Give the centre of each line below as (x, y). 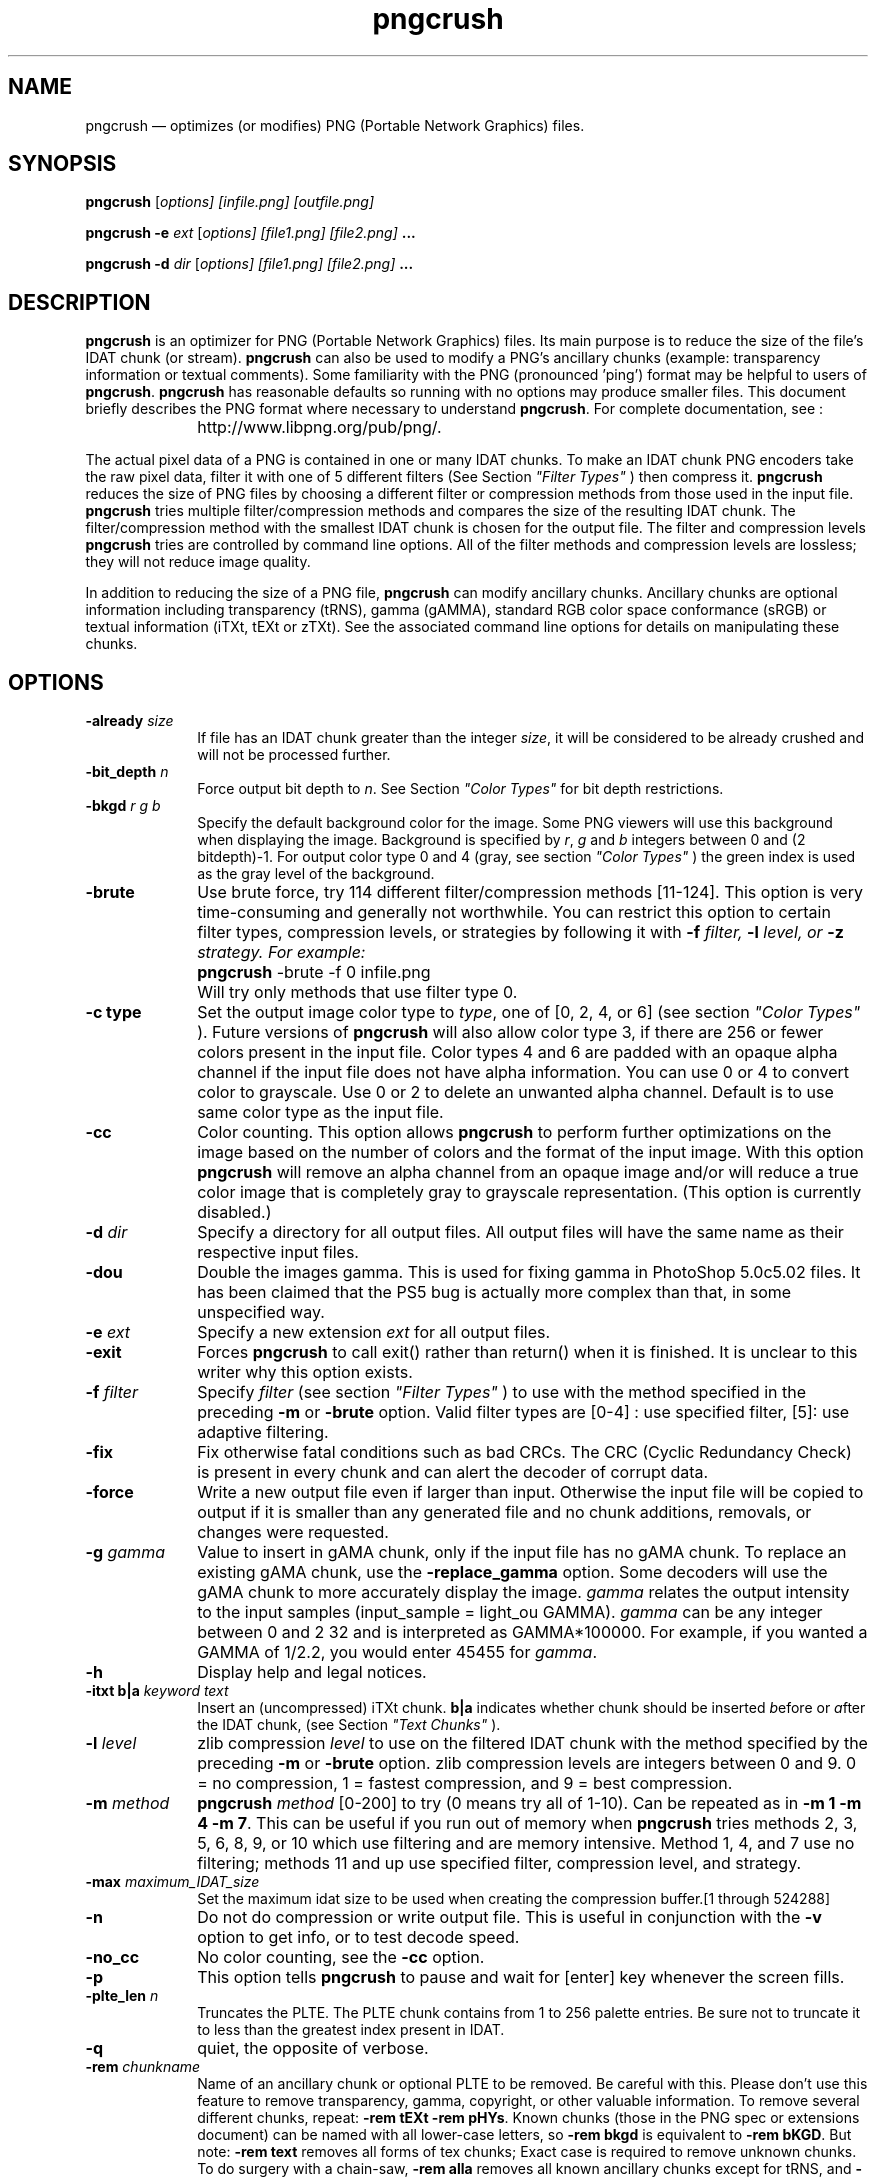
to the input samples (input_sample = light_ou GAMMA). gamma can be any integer (510, 1612)
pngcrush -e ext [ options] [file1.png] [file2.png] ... (250, 233)
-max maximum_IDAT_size (172, 1882)
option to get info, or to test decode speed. (358, 1937)
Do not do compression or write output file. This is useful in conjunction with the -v (509, 1917)
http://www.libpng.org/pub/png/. (319, 427)
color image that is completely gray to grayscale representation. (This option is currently (529, 1192)
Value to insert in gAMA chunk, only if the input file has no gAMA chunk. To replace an (522, 1552)
